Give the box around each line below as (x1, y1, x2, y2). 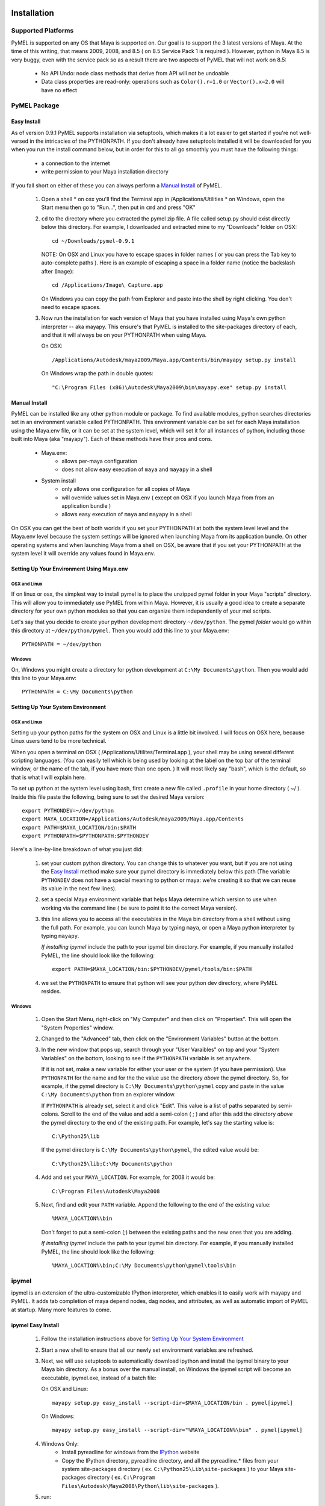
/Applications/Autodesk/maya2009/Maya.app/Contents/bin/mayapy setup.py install (52, 356, 297, 363)
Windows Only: (41, 1440, 79, 1447)
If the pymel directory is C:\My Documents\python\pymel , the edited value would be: (41, 1146, 259, 1154)
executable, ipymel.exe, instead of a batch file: (41, 1374, 156, 1381)
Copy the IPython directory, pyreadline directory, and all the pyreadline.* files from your (61, 1457, 279, 1464)
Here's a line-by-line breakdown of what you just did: (11, 846, 143, 853)
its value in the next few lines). (41, 885, 117, 892)
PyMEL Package (11, 101, 60, 110)
